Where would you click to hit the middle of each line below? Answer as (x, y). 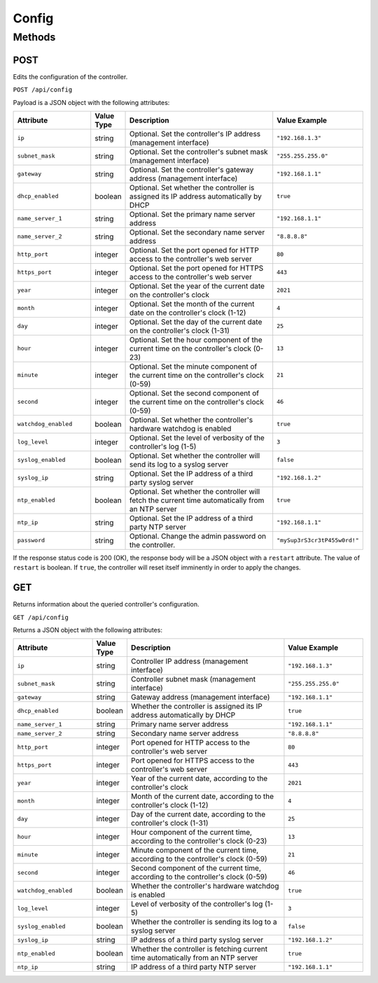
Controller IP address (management (189, 661)
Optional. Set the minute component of (194, 366)
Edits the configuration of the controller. (70, 76)
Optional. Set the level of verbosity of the (197, 437)
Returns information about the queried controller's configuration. (106, 604)
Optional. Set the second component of (194, 393)
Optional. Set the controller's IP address (195, 134)
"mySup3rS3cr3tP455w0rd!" (318, 540)
